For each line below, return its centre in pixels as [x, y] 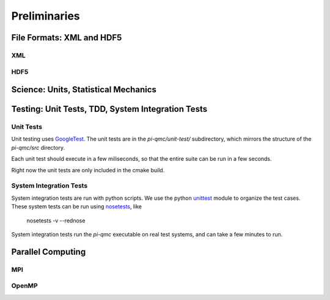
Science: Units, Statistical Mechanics [84, 90]
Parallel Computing [49, 251]
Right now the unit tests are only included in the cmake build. [88, 170]
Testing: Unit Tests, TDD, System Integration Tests [109, 109]
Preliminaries [46, 16]
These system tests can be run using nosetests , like [77, 207]
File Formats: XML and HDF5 [67, 38]
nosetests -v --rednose [56, 221]
